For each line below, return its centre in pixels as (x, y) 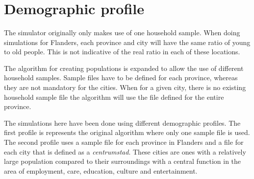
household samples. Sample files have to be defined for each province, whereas (121, 78)
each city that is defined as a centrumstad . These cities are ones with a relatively (125, 151)
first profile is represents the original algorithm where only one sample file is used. (127, 132)
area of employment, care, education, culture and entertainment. (101, 170)
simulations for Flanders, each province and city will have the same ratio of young (127, 42)
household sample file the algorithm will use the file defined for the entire (114, 97)
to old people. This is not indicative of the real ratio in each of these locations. (122, 52)
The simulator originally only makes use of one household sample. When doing (122, 32)
